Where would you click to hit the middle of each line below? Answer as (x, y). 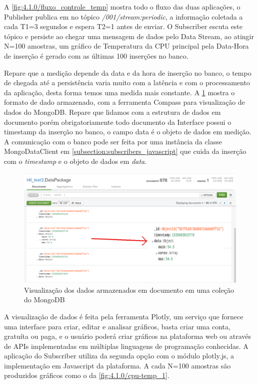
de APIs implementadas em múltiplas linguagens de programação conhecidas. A (126, 346)
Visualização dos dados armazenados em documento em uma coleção (129, 290)
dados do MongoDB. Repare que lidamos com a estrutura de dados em (112, 112)
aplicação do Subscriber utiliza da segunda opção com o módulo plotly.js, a (119, 356)
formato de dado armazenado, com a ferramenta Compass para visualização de (124, 102)
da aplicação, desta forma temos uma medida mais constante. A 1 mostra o (119, 92)
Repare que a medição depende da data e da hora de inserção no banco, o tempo (128, 72)
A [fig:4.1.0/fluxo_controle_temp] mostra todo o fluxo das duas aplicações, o (122, 7)
